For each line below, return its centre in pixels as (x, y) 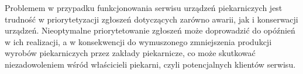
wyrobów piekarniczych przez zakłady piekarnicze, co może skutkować (130, 53)
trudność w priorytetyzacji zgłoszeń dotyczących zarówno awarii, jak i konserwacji (151, 19)
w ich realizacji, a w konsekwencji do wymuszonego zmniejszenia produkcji (138, 41)
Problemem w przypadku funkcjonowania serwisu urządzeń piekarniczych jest (144, 8)
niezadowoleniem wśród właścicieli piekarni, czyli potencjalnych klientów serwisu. (150, 64)
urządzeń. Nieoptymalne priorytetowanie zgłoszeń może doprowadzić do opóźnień (150, 30)
